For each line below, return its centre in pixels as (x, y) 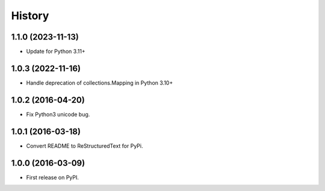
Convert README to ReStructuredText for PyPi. (85, 146)
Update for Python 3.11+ (56, 52)
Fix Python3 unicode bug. (58, 114)
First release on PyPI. (53, 177)
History (30, 16)
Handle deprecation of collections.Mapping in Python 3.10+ (100, 83)
